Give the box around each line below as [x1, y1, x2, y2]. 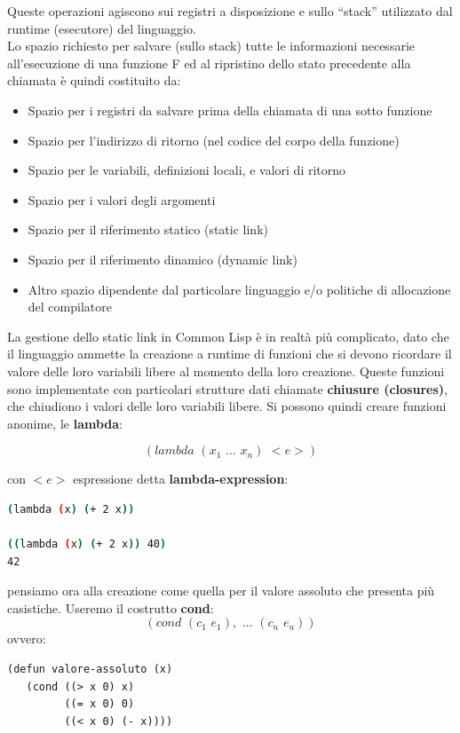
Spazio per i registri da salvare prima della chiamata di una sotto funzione [28, 100, 432, 119]
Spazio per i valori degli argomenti [28, 190, 216, 209]
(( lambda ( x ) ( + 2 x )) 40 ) [7, 538, 167, 551]
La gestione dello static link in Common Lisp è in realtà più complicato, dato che [7, 327, 449, 345]
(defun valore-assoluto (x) [7, 663, 173, 676]
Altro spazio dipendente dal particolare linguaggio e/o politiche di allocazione [28, 280, 451, 298]
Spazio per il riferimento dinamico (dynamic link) [28, 249, 297, 268]
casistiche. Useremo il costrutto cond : [7, 598, 214, 617]
